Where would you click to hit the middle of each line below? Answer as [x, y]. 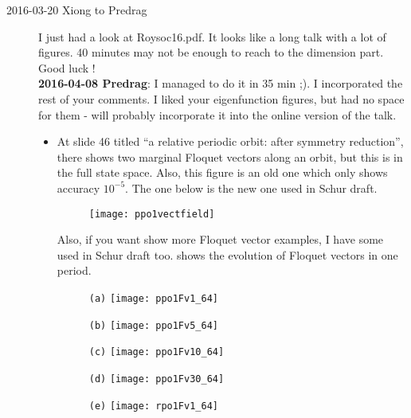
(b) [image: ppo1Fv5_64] [153, 325]
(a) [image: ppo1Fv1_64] [153, 298]
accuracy [78, 188]
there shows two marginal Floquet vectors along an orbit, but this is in [230, 156]
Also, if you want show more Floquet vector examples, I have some [220, 239]
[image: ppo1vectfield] [152, 214]
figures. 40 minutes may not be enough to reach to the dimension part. [211, 52]
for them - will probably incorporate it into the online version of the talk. [217, 114]
